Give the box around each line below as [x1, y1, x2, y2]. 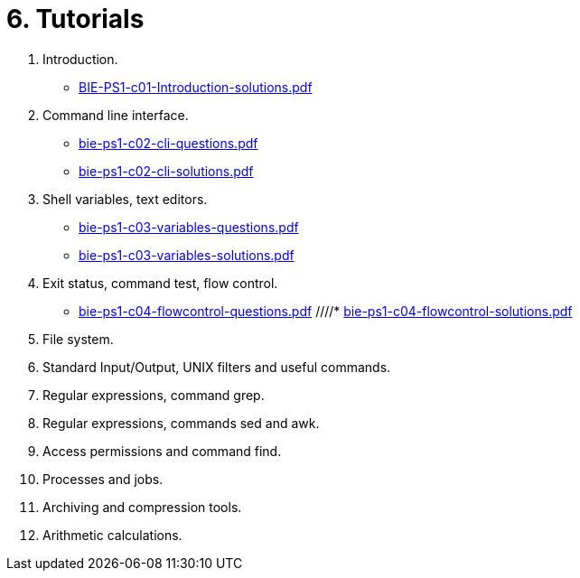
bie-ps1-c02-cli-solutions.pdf [79, 163, 254, 179]
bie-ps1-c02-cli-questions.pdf [79, 135, 258, 151]
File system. [42, 331, 114, 347]
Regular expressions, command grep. [42, 387, 265, 403]
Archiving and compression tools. [42, 499, 242, 515]
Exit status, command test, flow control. [42, 275, 278, 291]
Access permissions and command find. [42, 443, 282, 459]
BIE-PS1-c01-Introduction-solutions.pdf [79, 79, 313, 95]
